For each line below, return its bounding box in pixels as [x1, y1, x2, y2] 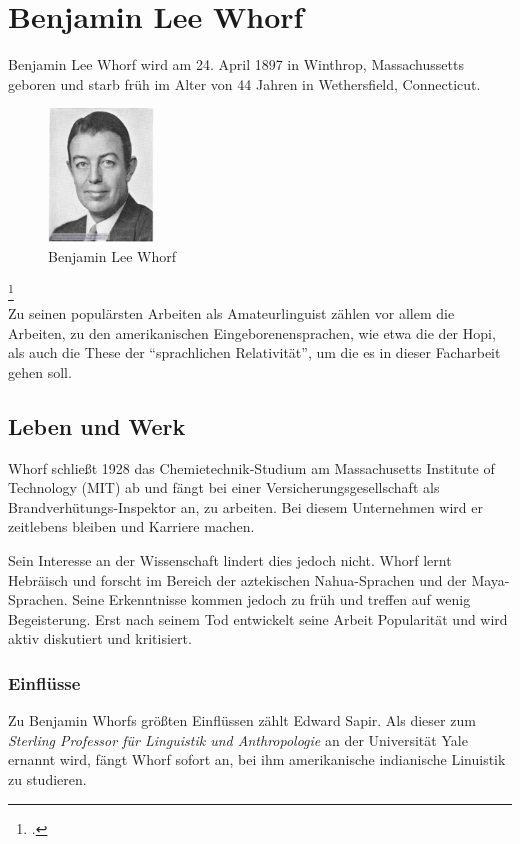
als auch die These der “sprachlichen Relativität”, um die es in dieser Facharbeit [8, 342, 501, 363]
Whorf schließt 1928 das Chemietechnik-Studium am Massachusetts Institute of [8, 457, 495, 478]
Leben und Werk [8, 410, 186, 441]
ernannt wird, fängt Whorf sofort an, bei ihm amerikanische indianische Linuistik [8, 749, 506, 770]
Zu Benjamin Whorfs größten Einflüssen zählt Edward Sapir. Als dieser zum [8, 710, 476, 731]
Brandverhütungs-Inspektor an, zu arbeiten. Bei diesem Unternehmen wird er [8, 496, 483, 517]
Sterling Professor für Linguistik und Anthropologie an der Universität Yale [8, 729, 468, 750]
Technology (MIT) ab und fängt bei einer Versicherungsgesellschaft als [8, 477, 440, 498]
